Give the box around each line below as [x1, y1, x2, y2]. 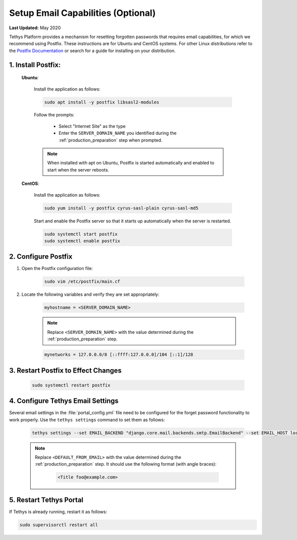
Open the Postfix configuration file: [21, 266, 93, 271]
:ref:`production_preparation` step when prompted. [58, 137, 163, 143]
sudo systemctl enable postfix [44, 238, 121, 244]
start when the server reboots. [47, 166, 109, 173]
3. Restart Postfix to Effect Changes [9, 366, 122, 375]
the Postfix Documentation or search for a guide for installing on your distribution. [9, 48, 176, 54]
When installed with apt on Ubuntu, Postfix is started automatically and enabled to [47, 160, 215, 166]
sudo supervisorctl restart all [19, 522, 99, 528]
